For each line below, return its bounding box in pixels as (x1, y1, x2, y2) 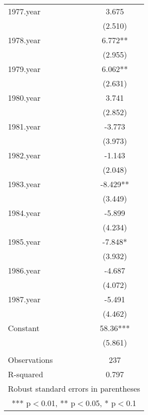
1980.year (8, 92, 41, 103)
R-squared (8, 368, 44, 380)
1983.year (8, 178, 41, 190)
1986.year (8, 265, 41, 276)
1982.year (8, 149, 41, 161)
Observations (8, 354, 53, 365)
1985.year (8, 236, 41, 247)
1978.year (8, 34, 41, 46)
